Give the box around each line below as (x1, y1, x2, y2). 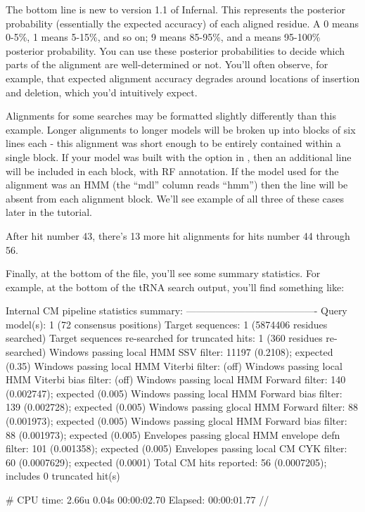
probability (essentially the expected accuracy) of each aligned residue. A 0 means (6, 15, 359, 30)
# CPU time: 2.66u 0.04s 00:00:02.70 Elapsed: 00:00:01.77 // (6, 492, 269, 506)
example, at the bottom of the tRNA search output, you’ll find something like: (6, 279, 345, 294)
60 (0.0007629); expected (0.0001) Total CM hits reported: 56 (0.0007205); (6, 454, 327, 469)
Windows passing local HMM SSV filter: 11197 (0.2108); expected (49, 345, 333, 359)
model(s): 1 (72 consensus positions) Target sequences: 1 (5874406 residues (6, 316, 328, 331)
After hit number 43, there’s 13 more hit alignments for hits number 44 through (6, 228, 350, 243)
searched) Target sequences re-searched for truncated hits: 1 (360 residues (6, 331, 323, 345)
